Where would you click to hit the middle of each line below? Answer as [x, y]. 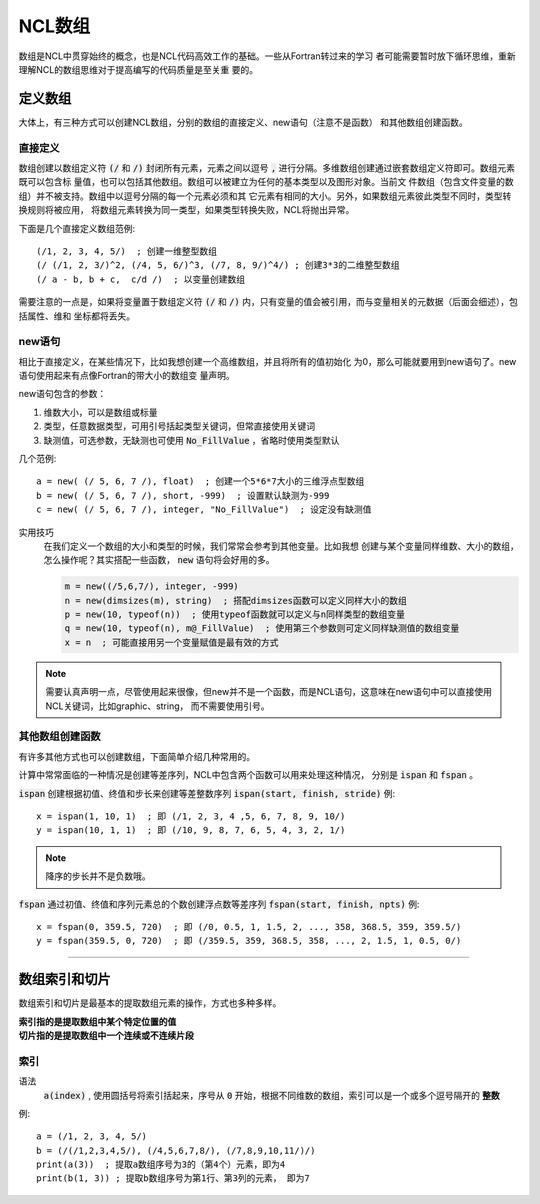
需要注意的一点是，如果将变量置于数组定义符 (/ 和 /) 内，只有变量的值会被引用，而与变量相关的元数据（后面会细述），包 [268, 302]
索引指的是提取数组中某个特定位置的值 [97, 1021]
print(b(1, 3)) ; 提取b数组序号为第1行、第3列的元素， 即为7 [173, 1178]
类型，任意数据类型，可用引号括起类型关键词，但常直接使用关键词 [179, 426]
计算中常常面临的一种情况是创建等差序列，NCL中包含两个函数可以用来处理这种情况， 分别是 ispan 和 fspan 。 [248, 775]
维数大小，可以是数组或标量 [100, 412]
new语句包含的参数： [62, 394]
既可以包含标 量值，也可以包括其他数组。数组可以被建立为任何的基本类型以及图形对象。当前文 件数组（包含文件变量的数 [266, 182]
